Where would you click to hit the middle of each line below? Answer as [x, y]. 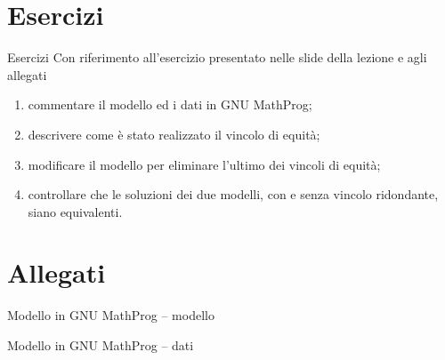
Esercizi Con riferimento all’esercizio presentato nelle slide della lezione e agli [217, 57]
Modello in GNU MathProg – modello [111, 315]
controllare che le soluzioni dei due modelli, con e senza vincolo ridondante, [233, 194]
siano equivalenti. [75, 211]
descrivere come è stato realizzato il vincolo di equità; [174, 134]
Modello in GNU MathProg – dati [101, 345]
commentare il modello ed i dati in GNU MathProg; [170, 104]
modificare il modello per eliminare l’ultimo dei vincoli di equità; [204, 164]
